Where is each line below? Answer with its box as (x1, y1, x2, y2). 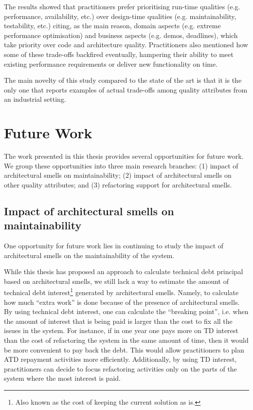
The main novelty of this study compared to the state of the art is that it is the (4, 75, 242, 85)
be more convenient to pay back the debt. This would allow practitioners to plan (4, 344, 244, 354)
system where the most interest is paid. (4, 373, 121, 383)
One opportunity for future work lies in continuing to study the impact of (4, 241, 224, 251)
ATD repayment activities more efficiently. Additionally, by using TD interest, (4, 354, 237, 364)
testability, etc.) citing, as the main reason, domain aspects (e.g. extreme (4, 20, 221, 31)
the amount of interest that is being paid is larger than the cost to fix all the (4, 316, 233, 326)
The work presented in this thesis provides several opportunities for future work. (4, 151, 244, 161)
